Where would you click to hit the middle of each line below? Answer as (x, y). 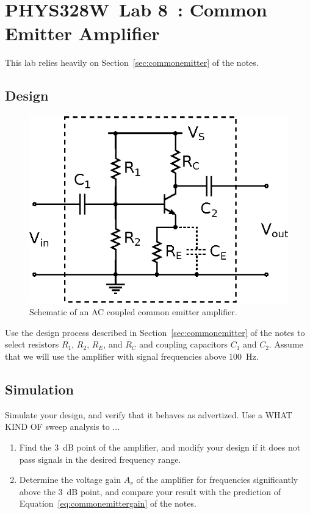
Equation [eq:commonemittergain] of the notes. (108, 503)
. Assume (286, 344)
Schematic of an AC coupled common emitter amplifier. (133, 312)
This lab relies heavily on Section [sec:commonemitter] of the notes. (132, 62)
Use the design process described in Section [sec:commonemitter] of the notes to (155, 332)
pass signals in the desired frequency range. (100, 459)
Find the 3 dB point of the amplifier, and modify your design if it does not (160, 447)
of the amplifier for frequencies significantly (217, 480)
